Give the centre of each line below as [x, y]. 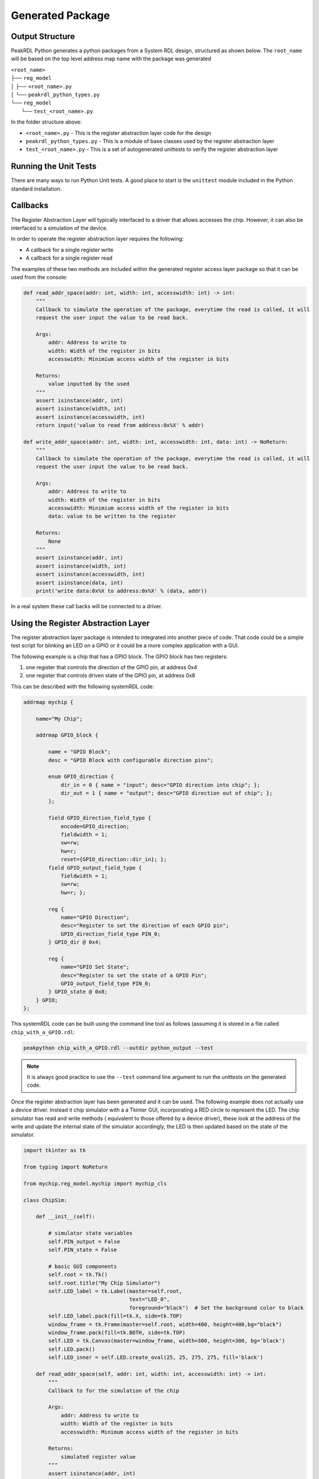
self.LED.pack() [72, 1349]
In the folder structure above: [46, 122]
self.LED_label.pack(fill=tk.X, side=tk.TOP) [115, 1316]
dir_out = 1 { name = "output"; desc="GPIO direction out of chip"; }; [167, 793]
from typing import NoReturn [66, 1167]
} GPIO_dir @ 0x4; [75, 942]
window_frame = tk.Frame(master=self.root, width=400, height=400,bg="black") [165, 1324]
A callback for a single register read [69, 258]
